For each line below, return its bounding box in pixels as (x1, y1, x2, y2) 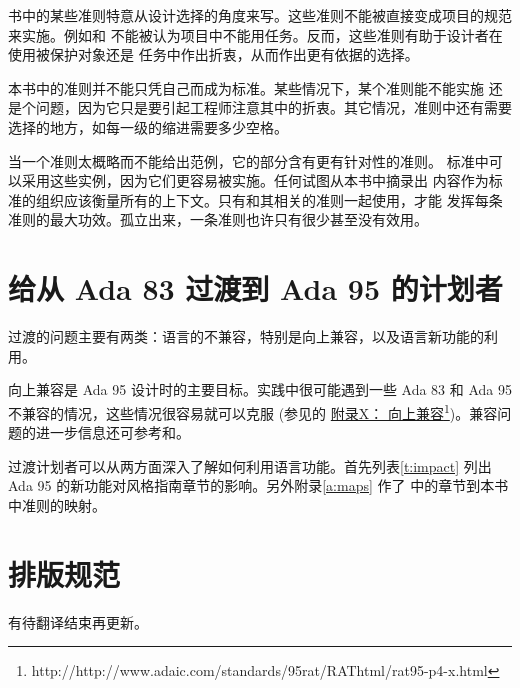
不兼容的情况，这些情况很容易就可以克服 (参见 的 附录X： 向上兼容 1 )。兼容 (8, 399, 498, 423)
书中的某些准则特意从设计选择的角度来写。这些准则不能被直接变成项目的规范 (8, 5, 512, 25)
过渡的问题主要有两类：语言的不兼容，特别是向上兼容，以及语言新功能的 (8, 326, 484, 347)
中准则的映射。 (8, 494, 106, 515)
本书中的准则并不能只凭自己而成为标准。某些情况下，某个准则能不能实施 (8, 77, 484, 98)
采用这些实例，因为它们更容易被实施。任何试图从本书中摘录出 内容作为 (21, 170, 489, 191)
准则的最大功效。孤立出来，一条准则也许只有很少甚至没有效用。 (8, 209, 428, 230)
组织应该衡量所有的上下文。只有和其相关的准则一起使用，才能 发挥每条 (35, 189, 503, 210)
